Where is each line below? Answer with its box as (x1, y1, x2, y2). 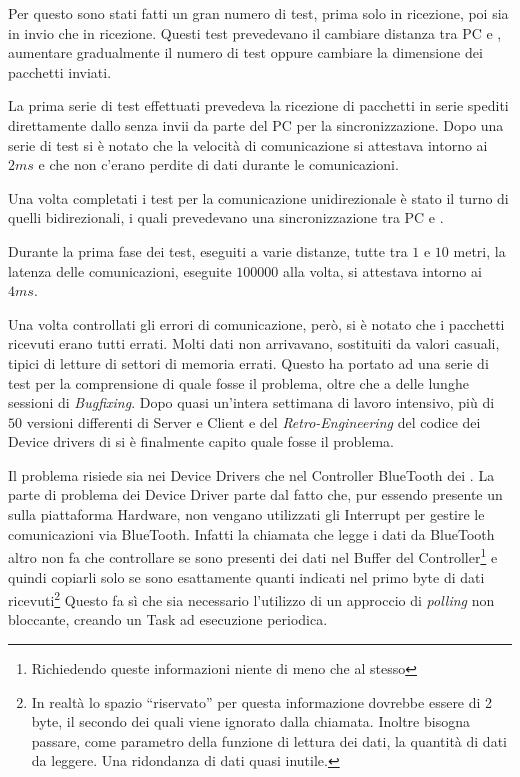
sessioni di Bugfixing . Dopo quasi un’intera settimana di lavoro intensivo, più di (8, 392, 495, 413)
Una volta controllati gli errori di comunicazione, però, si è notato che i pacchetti (8, 313, 505, 334)
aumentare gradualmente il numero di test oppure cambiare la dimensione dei (8, 42, 483, 63)
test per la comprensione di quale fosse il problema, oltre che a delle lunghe (8, 372, 469, 393)
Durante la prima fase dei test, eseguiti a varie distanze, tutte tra (8, 240, 408, 261)
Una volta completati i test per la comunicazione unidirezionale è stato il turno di (8, 187, 509, 208)
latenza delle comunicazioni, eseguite (8, 260, 232, 281)
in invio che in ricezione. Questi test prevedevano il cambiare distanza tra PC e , (8, 22, 502, 43)
